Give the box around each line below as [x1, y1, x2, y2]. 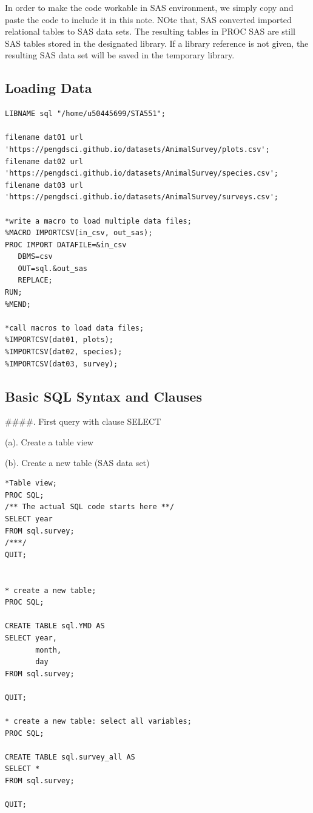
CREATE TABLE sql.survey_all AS [5, 752, 135, 761]
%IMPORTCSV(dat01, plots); [5, 335, 113, 345]
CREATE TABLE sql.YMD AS [5, 622, 105, 631]
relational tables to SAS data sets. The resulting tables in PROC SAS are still [5, 25, 295, 38]
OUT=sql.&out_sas [18, 264, 88, 273]
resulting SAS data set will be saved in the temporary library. [5, 49, 235, 61]
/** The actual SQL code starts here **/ [5, 503, 175, 512]
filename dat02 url [5, 157, 83, 166]
